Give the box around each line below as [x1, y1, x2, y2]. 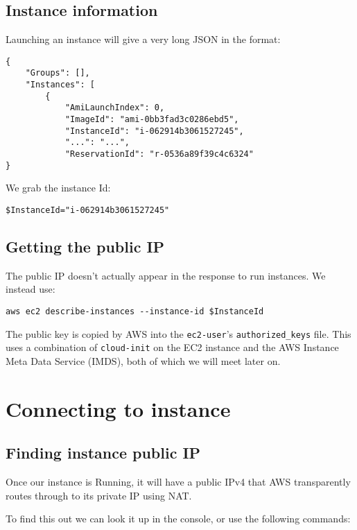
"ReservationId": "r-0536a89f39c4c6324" [64, 149, 254, 160]
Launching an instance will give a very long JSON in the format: [6, 32, 281, 46]
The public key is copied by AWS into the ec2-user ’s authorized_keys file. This [6, 326, 351, 341]
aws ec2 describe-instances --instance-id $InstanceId [6, 307, 264, 316]
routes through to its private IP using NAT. [6, 488, 192, 502]
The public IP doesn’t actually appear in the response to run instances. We [6, 268, 326, 282]
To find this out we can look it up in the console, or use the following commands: [6, 511, 351, 526]
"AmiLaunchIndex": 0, [64, 103, 165, 113]
